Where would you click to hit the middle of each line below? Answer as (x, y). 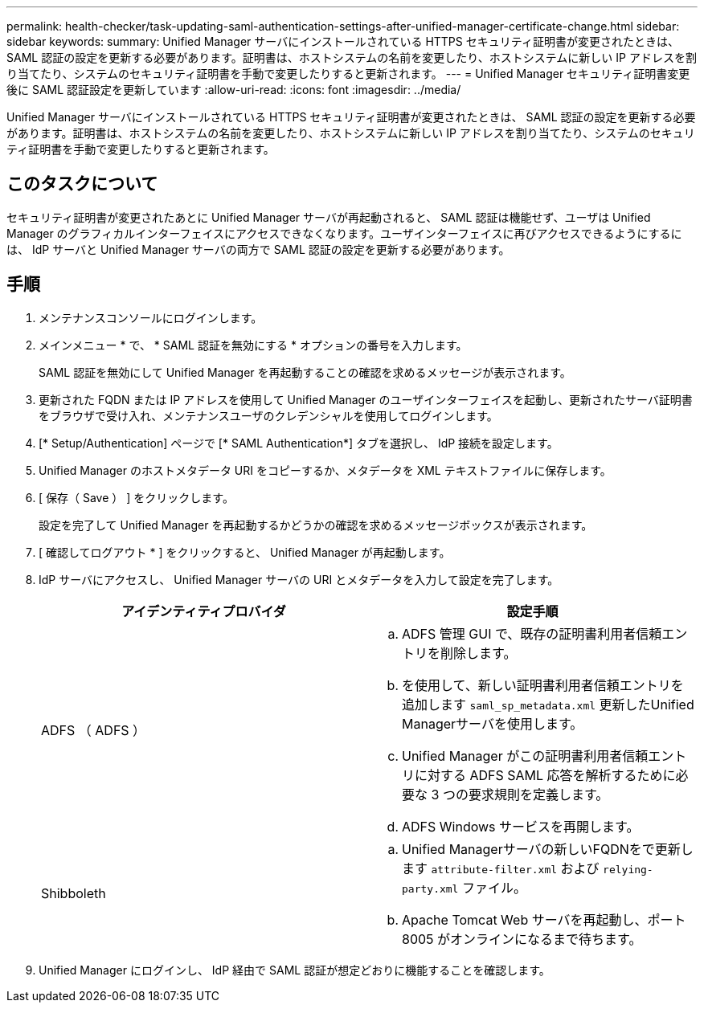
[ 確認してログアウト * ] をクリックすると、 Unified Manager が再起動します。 (245, 552)
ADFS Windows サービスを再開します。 (521, 826)
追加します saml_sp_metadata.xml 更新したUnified (548, 704)
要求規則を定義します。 (538, 794)
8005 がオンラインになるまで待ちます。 (522, 939)
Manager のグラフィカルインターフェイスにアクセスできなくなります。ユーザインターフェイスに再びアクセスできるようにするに (344, 233)
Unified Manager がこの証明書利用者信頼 (525, 756)
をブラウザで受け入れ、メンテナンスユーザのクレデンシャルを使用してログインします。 (268, 415)
